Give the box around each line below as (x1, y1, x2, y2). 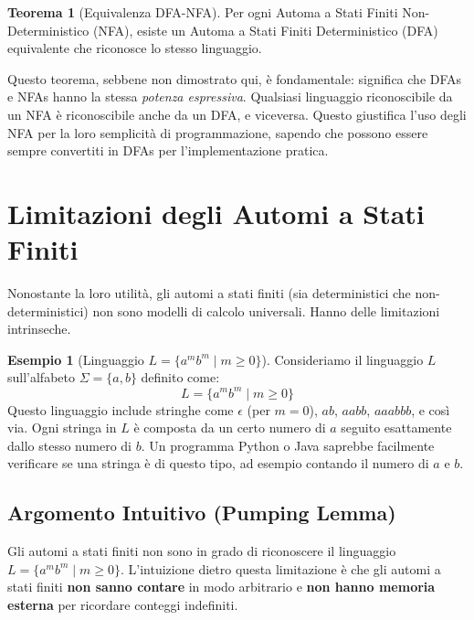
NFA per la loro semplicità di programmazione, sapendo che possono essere (7, 123, 428, 142)
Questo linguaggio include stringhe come (7, 400, 234, 419)
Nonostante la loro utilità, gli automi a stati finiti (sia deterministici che (7, 283, 411, 303)
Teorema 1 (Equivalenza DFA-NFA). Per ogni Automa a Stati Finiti (7, 3, 398, 21)
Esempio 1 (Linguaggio (7, 349, 144, 369)
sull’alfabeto (7, 368, 75, 387)
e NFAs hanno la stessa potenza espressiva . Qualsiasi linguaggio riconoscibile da (7, 87, 453, 106)
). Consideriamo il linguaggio (261, 349, 424, 369)
